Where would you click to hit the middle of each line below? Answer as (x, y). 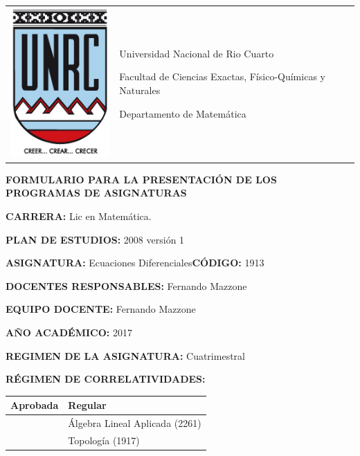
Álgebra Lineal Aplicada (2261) (135, 423)
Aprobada (35, 405)
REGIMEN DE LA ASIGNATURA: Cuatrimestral (125, 355)
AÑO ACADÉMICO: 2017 (69, 332)
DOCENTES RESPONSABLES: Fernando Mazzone (126, 285)
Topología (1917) (104, 440)
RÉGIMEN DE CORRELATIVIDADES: (106, 379)
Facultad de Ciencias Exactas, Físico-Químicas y (222, 76)
